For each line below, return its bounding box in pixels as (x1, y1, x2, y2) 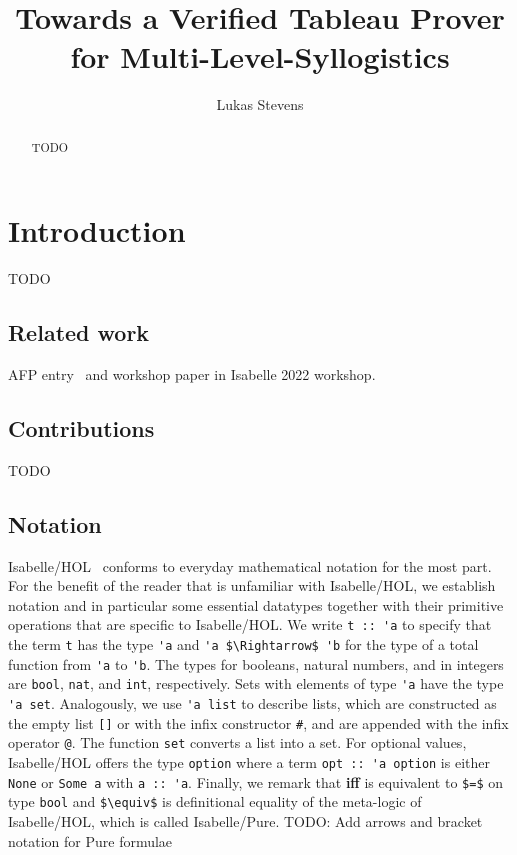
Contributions (8, 413, 155, 444)
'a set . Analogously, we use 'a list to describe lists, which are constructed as (8, 693, 497, 714)
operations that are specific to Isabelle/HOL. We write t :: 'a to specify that (8, 614, 492, 635)
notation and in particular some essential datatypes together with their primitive (8, 594, 504, 615)
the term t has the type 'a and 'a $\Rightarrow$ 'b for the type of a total (8, 634, 479, 655)
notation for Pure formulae (8, 830, 173, 851)
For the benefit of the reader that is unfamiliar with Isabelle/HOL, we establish (8, 575, 496, 596)
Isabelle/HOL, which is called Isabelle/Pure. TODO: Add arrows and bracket (8, 811, 483, 832)
